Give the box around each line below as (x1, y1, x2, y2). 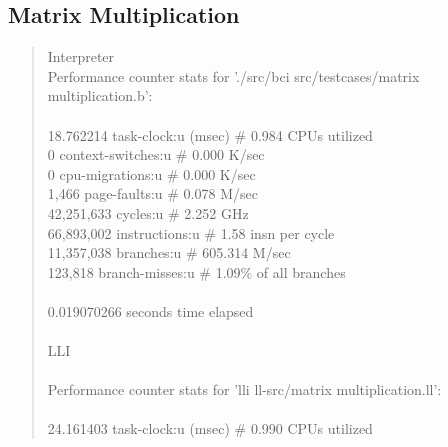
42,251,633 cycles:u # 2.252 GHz (47, 202, 249, 223)
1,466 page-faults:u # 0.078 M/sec (47, 183, 258, 204)
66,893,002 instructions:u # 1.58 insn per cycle (47, 222, 335, 243)
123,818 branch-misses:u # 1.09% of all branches (47, 261, 346, 282)
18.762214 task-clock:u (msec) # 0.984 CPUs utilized (47, 124, 373, 145)
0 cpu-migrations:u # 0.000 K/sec (47, 163, 256, 184)
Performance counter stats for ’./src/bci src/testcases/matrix (47, 65, 420, 86)
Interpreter (47, 46, 115, 67)
